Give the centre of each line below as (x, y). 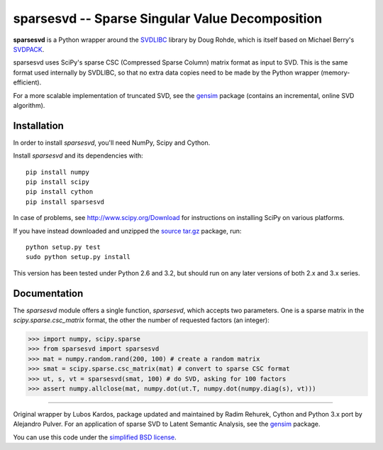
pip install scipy (58, 182)
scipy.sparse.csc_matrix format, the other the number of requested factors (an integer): (141, 320)
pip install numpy (58, 172)
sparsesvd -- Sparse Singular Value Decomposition (168, 18)
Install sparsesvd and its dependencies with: (78, 155)
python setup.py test (63, 247)
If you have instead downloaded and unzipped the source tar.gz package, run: (127, 231)
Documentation (48, 293)
